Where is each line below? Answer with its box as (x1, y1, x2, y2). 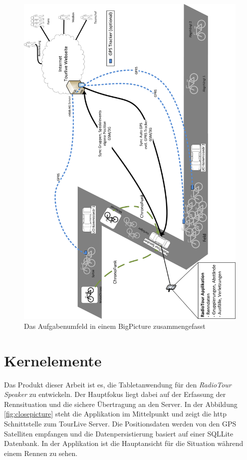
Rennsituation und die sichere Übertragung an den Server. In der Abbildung (4, 398, 238, 409)
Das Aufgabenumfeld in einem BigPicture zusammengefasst (24, 320, 206, 331)
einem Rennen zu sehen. (4, 447, 78, 458)
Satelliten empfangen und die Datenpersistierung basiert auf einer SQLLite (4, 428, 234, 438)
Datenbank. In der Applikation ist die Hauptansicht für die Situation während (4, 438, 244, 448)
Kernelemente (4, 350, 102, 370)
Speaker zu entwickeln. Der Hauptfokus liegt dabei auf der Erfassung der (4, 389, 226, 399)
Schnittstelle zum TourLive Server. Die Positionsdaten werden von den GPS (4, 418, 237, 428)
